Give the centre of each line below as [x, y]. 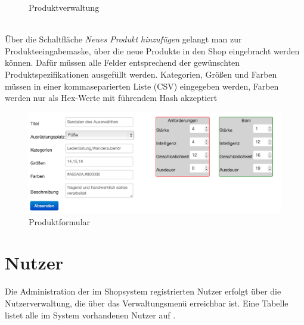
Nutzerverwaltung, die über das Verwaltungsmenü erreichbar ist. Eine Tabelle [147, 303]
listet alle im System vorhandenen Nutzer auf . [90, 315]
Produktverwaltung [64, 7]
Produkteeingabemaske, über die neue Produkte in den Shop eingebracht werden [152, 50]
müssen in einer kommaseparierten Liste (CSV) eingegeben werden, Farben [142, 86]
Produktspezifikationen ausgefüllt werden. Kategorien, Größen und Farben [141, 74]
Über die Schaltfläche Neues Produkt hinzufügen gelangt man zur [123, 39]
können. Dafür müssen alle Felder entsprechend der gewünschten [122, 62]
